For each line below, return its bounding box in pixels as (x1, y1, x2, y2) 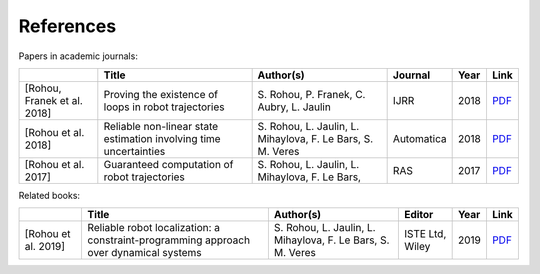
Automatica (392, 131, 447, 145)
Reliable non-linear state (103, 119, 219, 133)
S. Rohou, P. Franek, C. (257, 87, 366, 101)
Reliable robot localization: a (87, 221, 220, 235)
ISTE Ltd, (403, 227, 447, 241)
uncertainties (103, 144, 166, 158)
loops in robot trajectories (103, 100, 225, 114)
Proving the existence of (103, 87, 219, 101)
